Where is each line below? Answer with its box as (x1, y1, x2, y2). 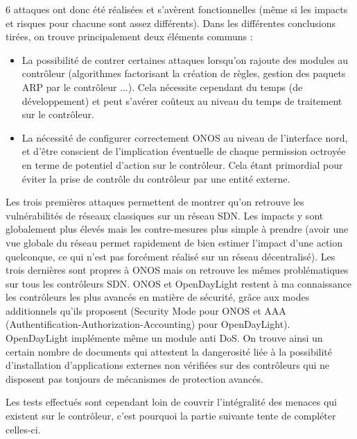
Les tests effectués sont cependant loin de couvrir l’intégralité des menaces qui (6, 395, 337, 409)
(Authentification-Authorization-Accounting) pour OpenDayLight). (6, 317, 290, 331)
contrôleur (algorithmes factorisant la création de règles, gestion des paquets (21, 66, 346, 81)
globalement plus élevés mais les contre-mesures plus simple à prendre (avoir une (6, 222, 349, 236)
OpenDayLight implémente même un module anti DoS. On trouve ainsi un (6, 331, 323, 345)
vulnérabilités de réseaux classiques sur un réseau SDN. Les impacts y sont (6, 208, 324, 222)
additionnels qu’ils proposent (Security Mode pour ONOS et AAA (6, 303, 286, 317)
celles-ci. (6, 422, 41, 436)
